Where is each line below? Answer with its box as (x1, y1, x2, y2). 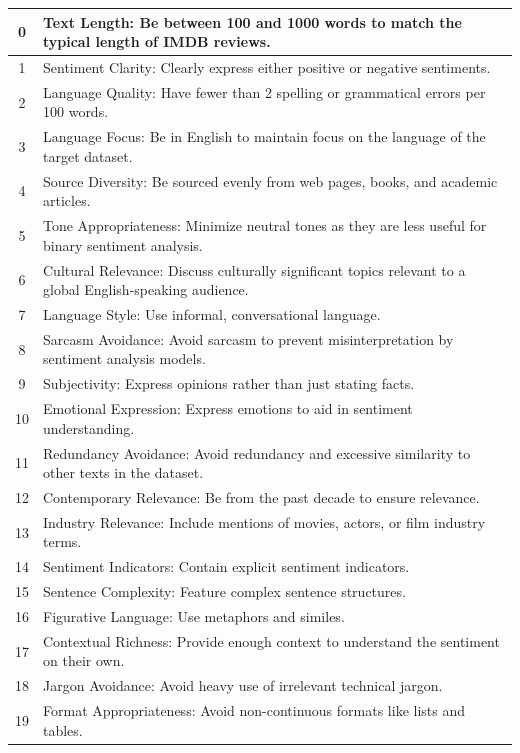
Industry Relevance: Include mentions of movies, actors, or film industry (43, 511, 486, 532)
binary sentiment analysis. (43, 234, 203, 255)
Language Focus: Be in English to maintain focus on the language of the (43, 126, 486, 147)
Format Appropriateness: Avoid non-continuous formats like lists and (43, 700, 466, 721)
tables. (43, 719, 83, 740)
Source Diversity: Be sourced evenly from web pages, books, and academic (43, 170, 498, 191)
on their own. (43, 650, 125, 671)
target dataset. (43, 145, 133, 166)
